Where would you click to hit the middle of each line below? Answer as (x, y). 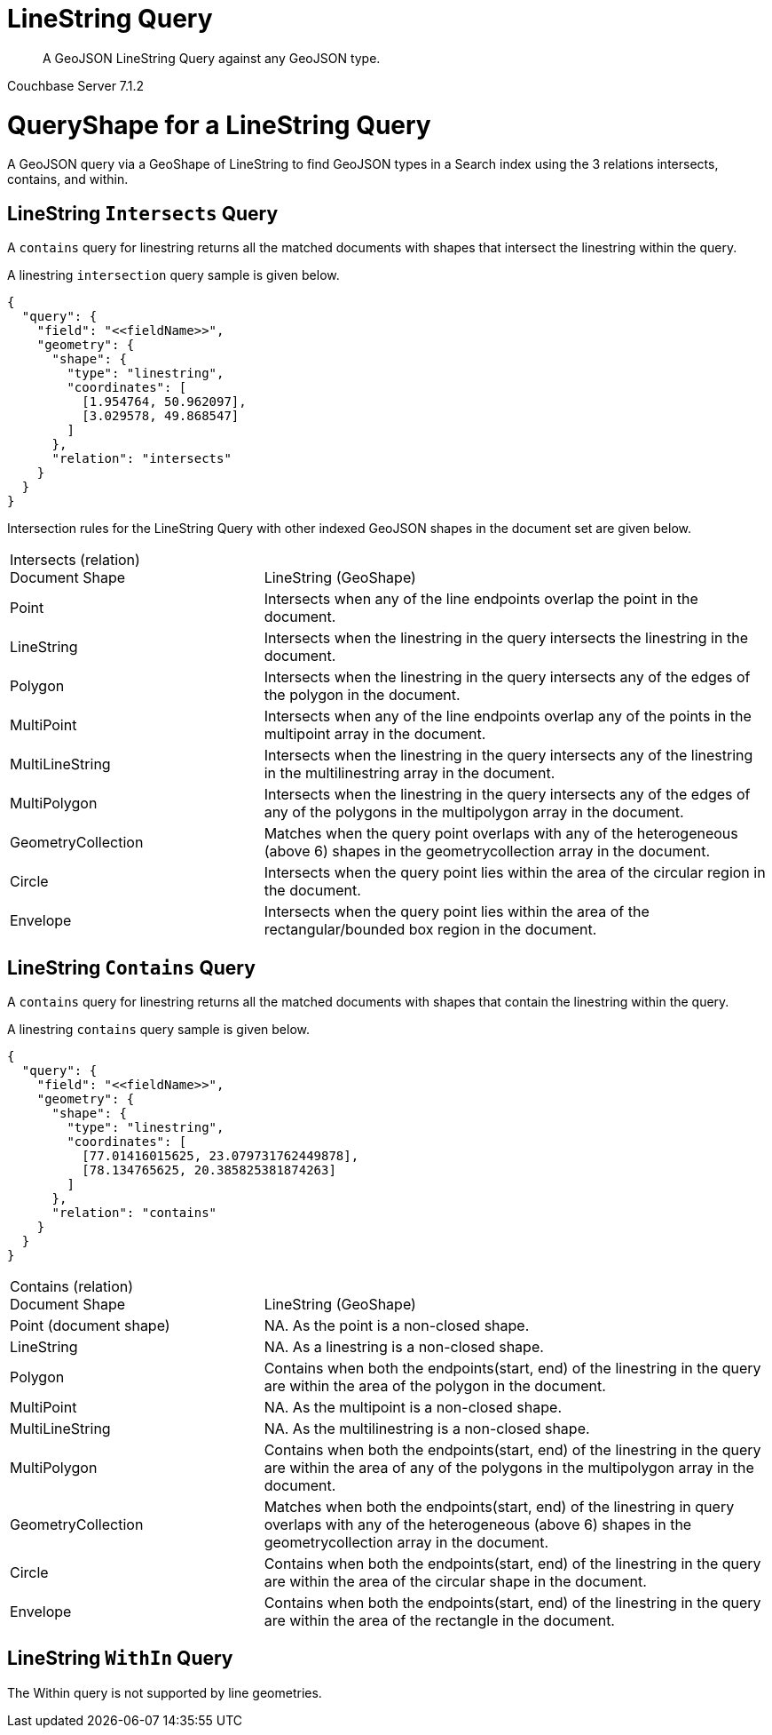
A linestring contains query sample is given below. (159, 1029)
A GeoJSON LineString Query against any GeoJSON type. (212, 58)
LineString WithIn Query (120, 1659)
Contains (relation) (72, 1286)
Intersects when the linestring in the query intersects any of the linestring (508, 756)
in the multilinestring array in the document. (410, 773)
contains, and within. (68, 179)
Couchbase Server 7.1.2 (76, 85)
